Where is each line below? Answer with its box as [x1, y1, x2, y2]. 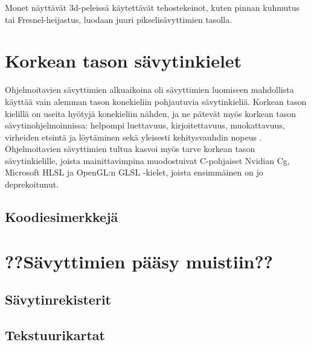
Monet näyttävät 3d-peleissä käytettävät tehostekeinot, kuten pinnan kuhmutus [5, 1, 300, 13]
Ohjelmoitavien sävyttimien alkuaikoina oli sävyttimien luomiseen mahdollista [5, 83, 294, 96]
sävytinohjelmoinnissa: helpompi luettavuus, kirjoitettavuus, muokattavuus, [5, 119, 285, 131]
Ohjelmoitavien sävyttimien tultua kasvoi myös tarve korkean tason [5, 142, 255, 155]
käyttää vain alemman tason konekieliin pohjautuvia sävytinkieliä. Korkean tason [5, 95, 307, 107]
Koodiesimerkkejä [5, 207, 118, 226]
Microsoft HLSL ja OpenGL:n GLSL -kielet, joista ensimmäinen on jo [5, 166, 263, 179]
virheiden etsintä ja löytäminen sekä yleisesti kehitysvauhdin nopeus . [5, 130, 262, 143]
